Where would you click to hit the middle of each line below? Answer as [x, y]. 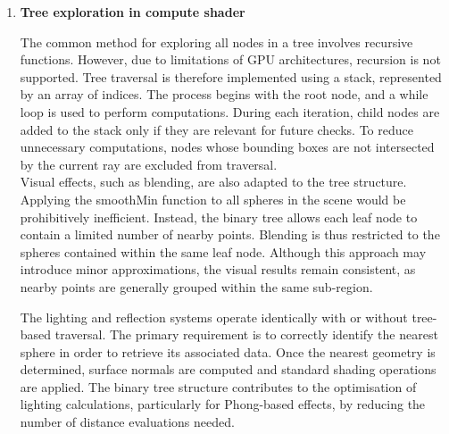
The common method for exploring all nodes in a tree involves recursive [216, 42]
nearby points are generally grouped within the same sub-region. [196, 286]
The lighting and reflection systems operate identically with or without [214, 317]
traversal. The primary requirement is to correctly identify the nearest [246, 334]
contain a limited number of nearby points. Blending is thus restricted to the [230, 234]
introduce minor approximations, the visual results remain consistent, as [218, 269]
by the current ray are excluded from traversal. [149, 164]
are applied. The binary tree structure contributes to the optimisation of [218, 386]
